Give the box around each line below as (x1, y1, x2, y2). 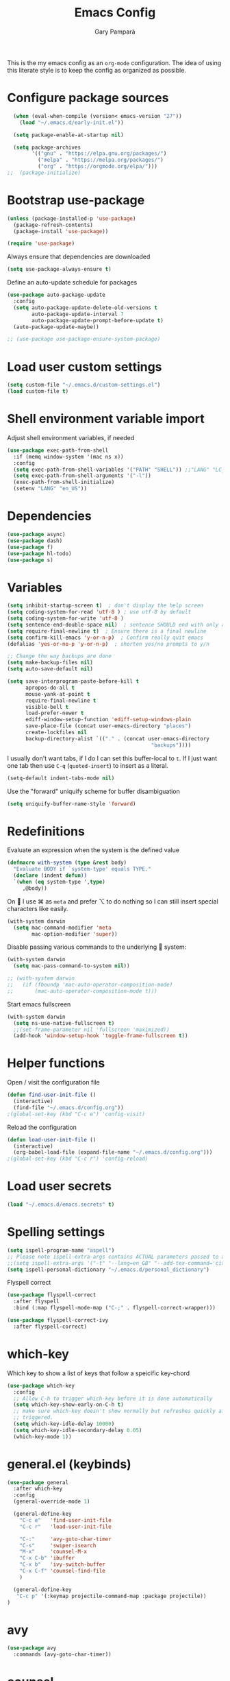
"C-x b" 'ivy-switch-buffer (19, 1561, 106, 1568)
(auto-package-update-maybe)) (13, 324, 99, 330)
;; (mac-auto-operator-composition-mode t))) (7, 987, 157, 995)
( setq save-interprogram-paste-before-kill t (7, 678, 139, 685)
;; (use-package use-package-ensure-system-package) (7, 336, 161, 343)
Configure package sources (7, 90, 169, 106)
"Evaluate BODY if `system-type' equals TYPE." (13, 866, 152, 873)
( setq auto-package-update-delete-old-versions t (13, 304, 157, 311)
